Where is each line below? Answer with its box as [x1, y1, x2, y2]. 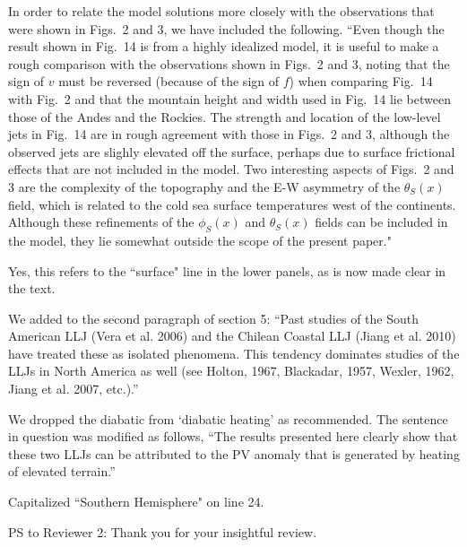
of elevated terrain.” [8, 462, 116, 481]
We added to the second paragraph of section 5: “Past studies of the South [8, 308, 419, 327]
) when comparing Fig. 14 [289, 72, 433, 91]
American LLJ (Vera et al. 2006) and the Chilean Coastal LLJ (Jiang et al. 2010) [8, 326, 456, 345]
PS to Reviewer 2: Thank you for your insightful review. [8, 522, 317, 541]
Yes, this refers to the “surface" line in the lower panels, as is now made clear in [8, 261, 446, 280]
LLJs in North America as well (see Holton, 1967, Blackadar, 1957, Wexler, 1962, [8, 361, 454, 380]
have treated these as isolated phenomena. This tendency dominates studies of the [8, 343, 460, 362]
